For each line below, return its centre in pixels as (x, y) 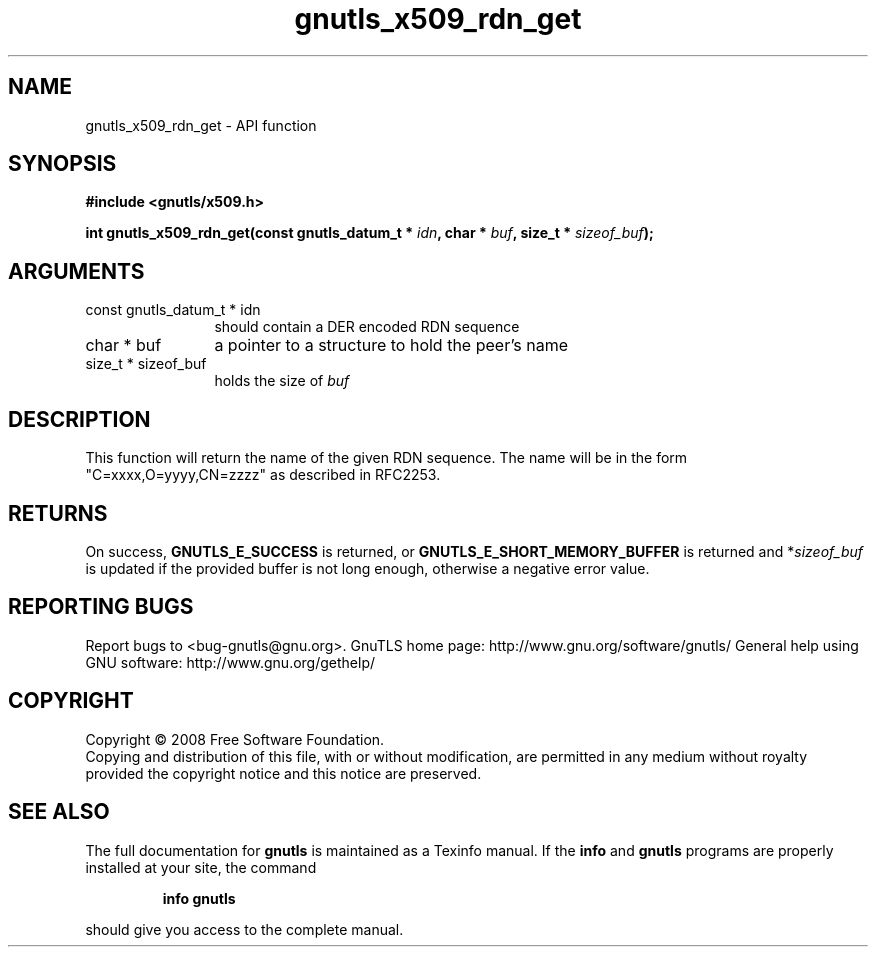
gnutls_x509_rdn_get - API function (201, 125)
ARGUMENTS (76, 271)
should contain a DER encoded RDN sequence (367, 327)
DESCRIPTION (79, 419)
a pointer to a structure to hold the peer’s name (391, 345)
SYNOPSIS (62, 164)
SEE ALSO (59, 812)
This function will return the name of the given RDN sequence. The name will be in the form (386, 458)
